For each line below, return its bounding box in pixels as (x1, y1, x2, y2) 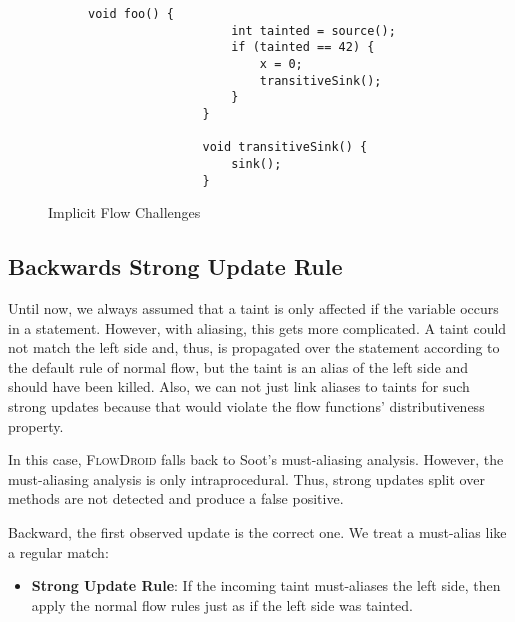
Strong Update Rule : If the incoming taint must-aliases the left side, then (31, 575, 501, 596)
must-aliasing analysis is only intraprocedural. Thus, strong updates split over (8, 468, 485, 489)
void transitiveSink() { (202, 140, 368, 155)
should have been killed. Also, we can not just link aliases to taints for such (8, 376, 470, 397)
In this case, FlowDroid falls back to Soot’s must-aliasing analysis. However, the (8, 449, 504, 470)
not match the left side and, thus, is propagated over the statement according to (8, 337, 500, 358)
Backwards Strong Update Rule (8, 251, 343, 282)
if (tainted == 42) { (231, 40, 375, 55)
